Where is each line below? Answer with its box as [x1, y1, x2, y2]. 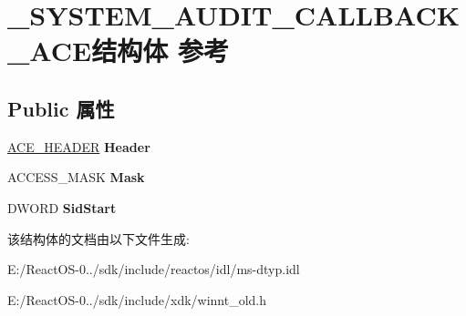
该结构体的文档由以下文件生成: [7, 229, 190, 248]
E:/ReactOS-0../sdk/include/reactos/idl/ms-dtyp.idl [7, 260, 300, 279]
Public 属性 [7, 94, 115, 122]
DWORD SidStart [7, 198, 117, 217]
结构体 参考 [91, 32, 229, 69]
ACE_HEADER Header [7, 137, 150, 156]
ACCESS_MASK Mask [7, 168, 145, 187]
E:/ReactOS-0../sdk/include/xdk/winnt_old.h [7, 290, 267, 309]
